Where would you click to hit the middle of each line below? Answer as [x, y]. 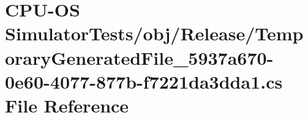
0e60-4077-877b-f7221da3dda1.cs [144, 81]
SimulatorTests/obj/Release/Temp [154, 33]
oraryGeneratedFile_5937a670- [139, 57]
